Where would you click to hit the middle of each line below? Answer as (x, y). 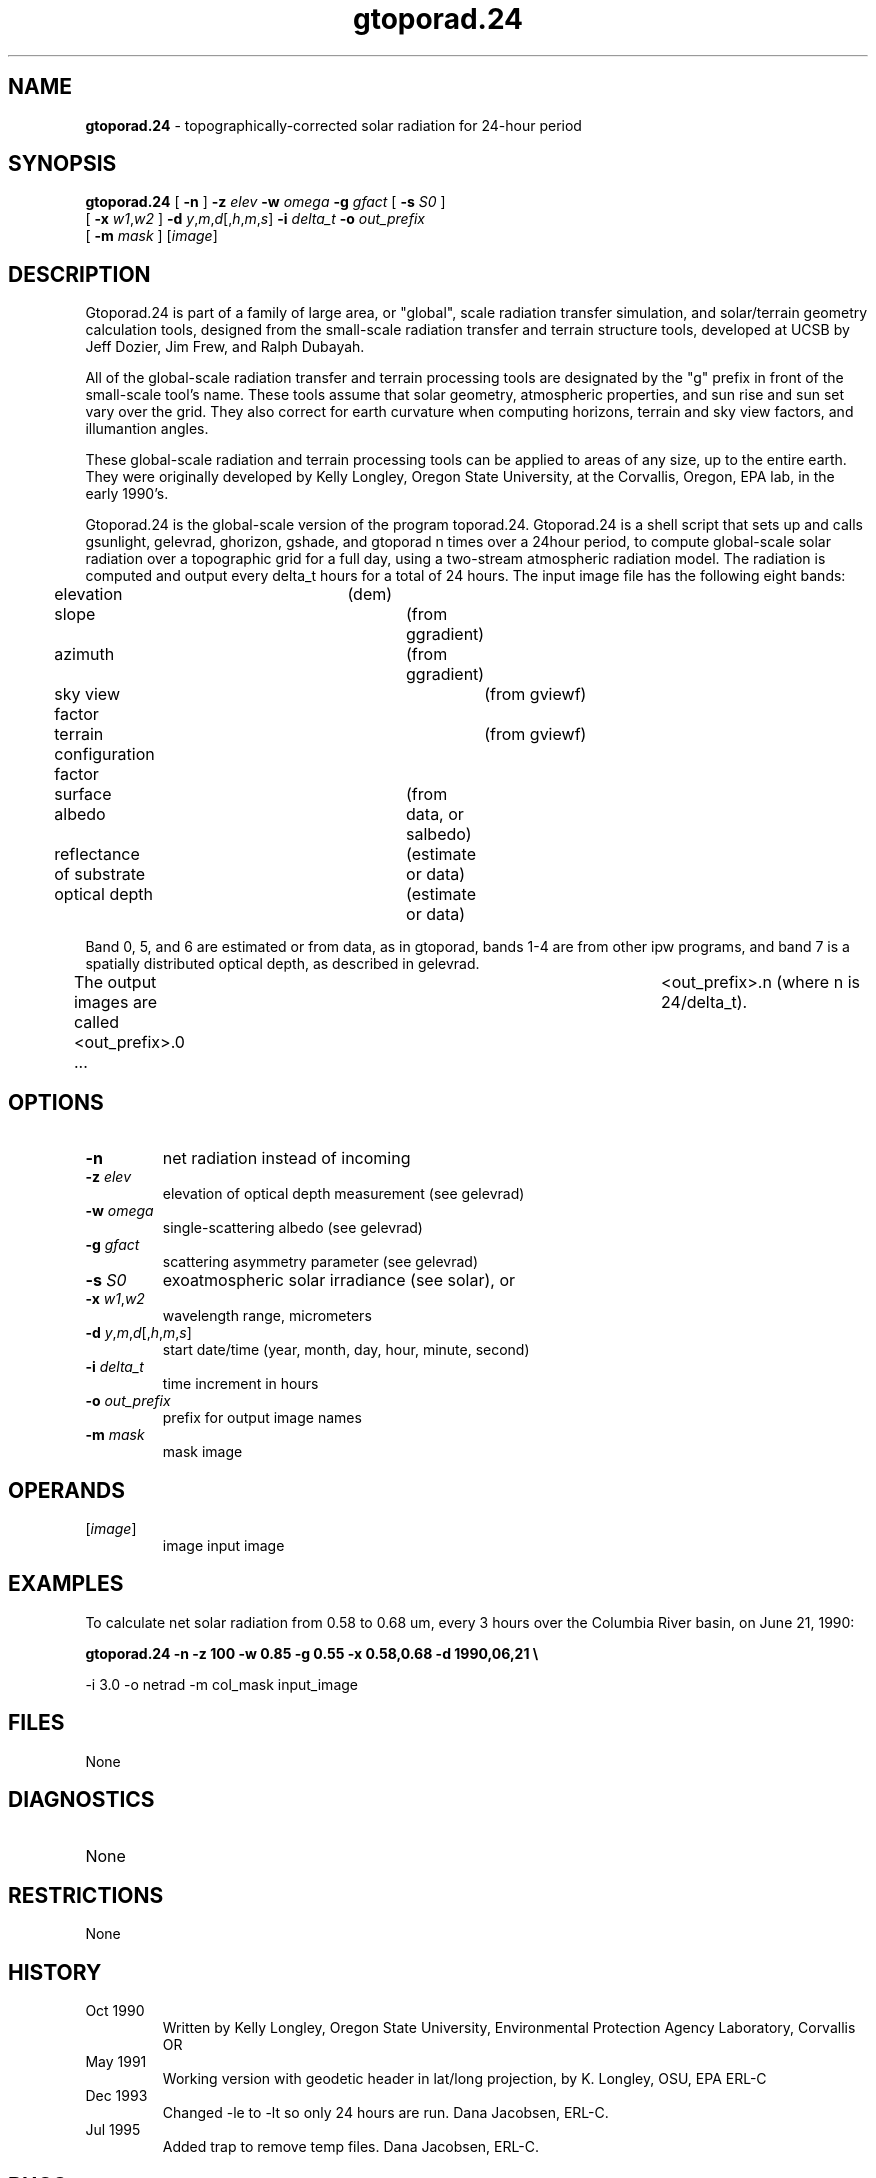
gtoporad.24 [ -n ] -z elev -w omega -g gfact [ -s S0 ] (265, 202)
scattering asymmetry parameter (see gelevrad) (320, 1262)
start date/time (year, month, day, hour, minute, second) (346, 1350)
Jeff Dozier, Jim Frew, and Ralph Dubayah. (225, 347)
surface (83, 794)
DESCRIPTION (79, 274)
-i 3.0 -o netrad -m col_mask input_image (221, 1684)
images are (115, 1002)
